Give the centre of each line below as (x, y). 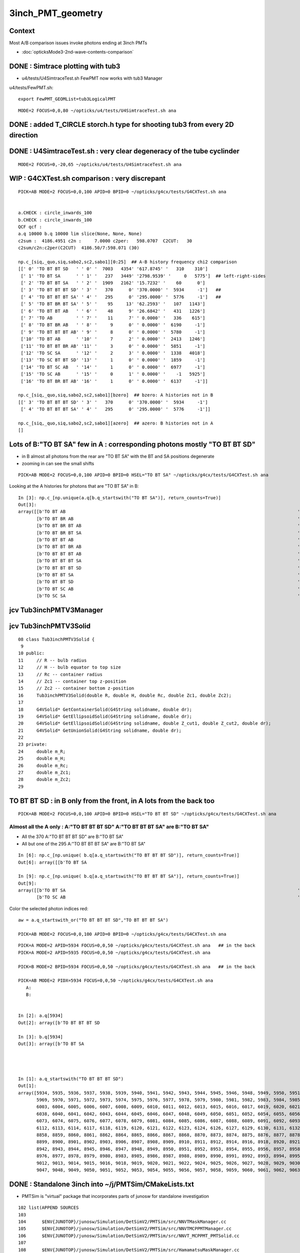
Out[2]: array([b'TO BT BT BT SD (59, 1023)
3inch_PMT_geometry (56, 13)
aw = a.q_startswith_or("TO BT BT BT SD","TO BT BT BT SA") (93, 920)
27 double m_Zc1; (44, 773)
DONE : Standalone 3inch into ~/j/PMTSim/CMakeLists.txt (102, 1184)
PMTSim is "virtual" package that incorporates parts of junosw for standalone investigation (115, 1196)
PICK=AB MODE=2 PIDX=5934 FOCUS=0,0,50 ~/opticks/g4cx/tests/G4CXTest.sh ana (116, 981)
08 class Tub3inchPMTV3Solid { (56, 639)
